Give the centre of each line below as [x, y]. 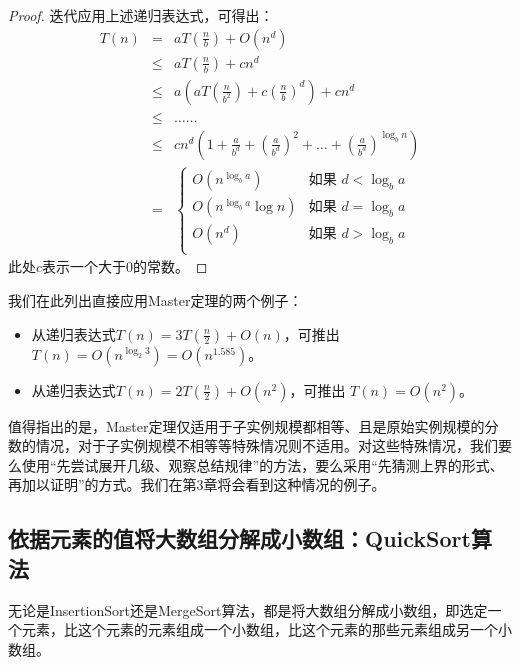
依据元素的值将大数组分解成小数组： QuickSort [239, 538]
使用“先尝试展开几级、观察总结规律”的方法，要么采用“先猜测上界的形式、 [262, 464]
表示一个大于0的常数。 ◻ [125, 266]
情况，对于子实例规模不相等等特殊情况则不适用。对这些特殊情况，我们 [266, 445]
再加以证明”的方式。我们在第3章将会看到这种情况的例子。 [197, 484]
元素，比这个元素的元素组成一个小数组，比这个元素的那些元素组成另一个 [259, 629]
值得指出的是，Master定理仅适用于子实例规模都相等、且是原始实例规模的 [246, 425]
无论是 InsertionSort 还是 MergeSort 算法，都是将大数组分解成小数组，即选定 [248, 609]
